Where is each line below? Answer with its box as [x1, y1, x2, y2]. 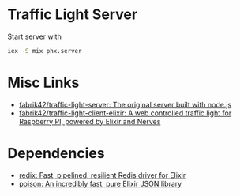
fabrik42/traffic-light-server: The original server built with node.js [18, 100, 232, 109]
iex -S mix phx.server [7, 47, 82, 55]
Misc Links [7, 73, 80, 92]
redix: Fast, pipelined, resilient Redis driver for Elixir [18, 170, 186, 179]
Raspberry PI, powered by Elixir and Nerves [18, 116, 161, 126]
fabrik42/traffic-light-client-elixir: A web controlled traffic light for [18, 108, 232, 118]
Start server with [7, 32, 62, 41]
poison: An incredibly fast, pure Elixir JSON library [18, 179, 182, 188]
